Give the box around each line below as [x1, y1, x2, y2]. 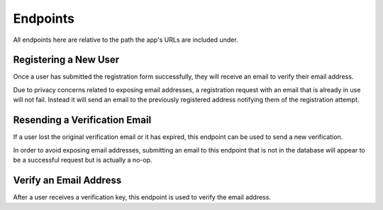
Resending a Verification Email [13, 114, 152, 126]
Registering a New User [13, 54, 120, 66]
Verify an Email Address [13, 174, 122, 186]
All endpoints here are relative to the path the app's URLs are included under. [13, 35, 238, 44]
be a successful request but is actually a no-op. [13, 155, 152, 164]
